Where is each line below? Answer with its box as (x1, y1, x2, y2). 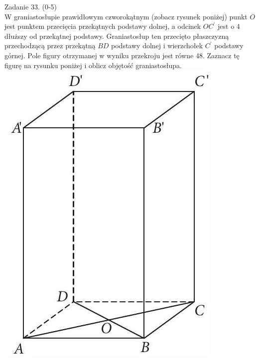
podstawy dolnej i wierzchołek (111, 40, 203, 51)
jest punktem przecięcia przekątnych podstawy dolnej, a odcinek (4, 21, 201, 31)
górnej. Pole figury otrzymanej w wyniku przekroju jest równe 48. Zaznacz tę (4, 50, 240, 60)
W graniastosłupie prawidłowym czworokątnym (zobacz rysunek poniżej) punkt (4, 11, 248, 21)
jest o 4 (218, 21, 240, 31)
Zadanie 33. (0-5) (4, 1, 57, 11)
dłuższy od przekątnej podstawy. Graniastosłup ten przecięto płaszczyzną (4, 30, 229, 41)
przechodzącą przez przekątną (4, 40, 96, 51)
